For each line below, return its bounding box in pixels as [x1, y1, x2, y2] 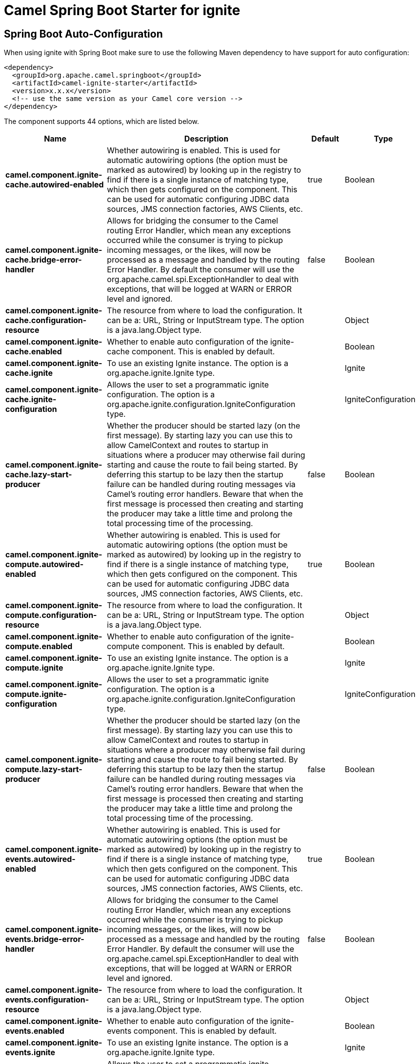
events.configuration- [5, 995, 89, 1005]
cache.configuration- [5, 315, 87, 326]
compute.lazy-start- [5, 764, 82, 775]
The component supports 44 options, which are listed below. [4, 117, 200, 126]
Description [184, 134, 229, 144]
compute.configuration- [5, 610, 97, 620]
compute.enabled [5, 641, 73, 652]
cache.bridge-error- [5, 255, 82, 265]
